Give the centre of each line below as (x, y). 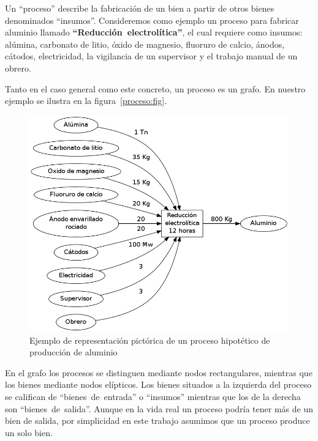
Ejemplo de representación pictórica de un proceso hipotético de (150, 340)
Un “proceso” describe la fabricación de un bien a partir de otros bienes (140, 8)
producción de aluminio (74, 352)
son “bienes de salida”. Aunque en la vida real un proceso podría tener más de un (159, 408)
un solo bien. (29, 432)
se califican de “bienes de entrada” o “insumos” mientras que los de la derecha (153, 396)
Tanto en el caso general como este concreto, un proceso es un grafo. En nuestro (155, 88)
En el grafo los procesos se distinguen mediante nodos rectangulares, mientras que (159, 372)
